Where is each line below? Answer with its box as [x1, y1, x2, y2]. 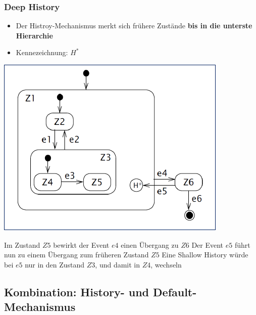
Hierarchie [16, 30, 53, 40]
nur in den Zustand [25, 259, 85, 269]
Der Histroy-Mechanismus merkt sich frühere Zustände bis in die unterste [16, 20, 252, 31]
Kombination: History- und [4, 284, 149, 299]
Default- [153, 284, 197, 299]
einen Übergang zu [121, 239, 179, 250]
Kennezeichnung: [16, 47, 68, 58]
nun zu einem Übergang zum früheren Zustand [4, 249, 149, 260]
